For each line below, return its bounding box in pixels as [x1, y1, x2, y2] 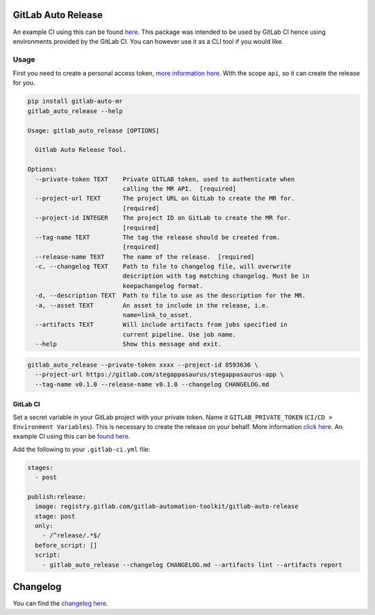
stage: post [35, 512, 76, 520]
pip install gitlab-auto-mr [27, 97, 123, 106]
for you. [12, 78, 35, 87]
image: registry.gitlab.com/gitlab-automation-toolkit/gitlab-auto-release [35, 503, 299, 510]
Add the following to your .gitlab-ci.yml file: [12, 445, 151, 453]
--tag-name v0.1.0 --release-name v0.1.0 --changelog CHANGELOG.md [35, 380, 269, 388]
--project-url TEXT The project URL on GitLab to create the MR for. [35, 194, 295, 203]
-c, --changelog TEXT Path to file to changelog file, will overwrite [35, 262, 292, 271]
